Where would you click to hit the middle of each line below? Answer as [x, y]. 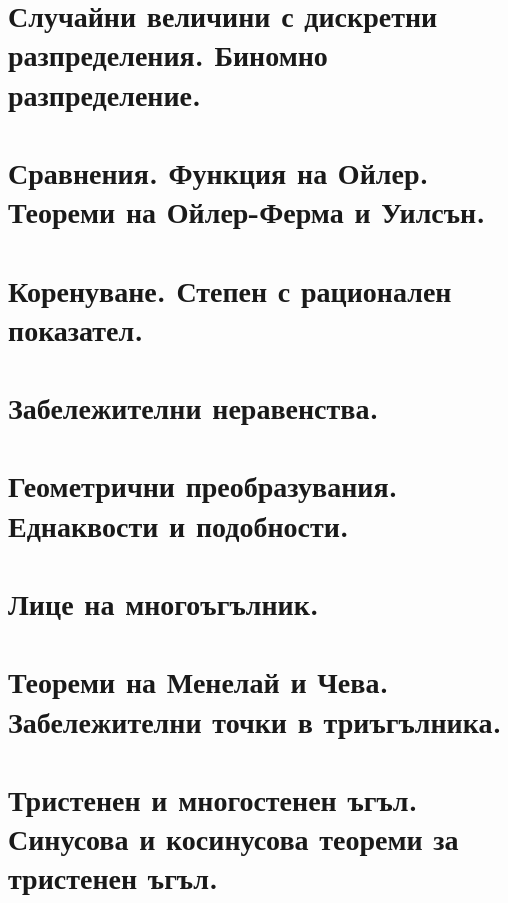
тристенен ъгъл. [113, 877]
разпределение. [104, 93]
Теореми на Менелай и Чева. [198, 681]
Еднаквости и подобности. [178, 524]
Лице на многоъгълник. [163, 603]
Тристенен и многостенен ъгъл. [213, 798]
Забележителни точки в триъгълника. [255, 720]
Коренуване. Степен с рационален [230, 289]
